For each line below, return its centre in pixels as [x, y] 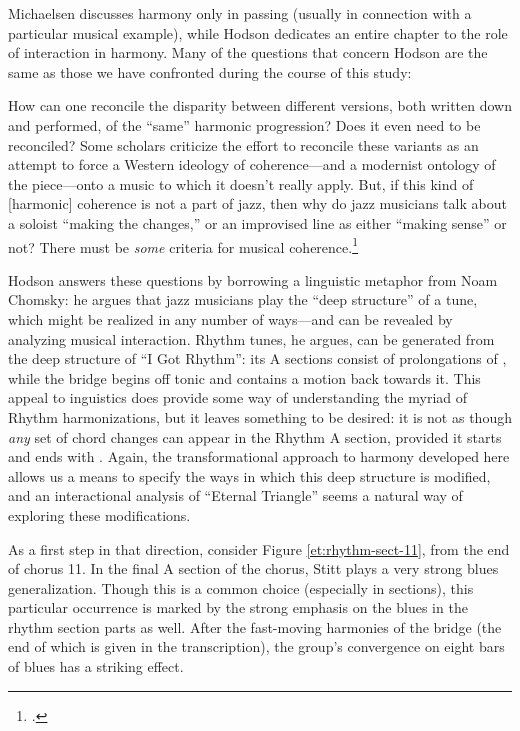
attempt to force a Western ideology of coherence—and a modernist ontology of [252, 164]
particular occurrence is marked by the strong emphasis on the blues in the [238, 607]
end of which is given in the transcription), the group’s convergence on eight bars [256, 646]
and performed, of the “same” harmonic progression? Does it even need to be [244, 124]
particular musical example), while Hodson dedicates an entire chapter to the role [258, 32]
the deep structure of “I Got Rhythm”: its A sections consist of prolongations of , [257, 358]
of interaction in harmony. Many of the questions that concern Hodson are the [248, 52]
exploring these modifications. [99, 514]
